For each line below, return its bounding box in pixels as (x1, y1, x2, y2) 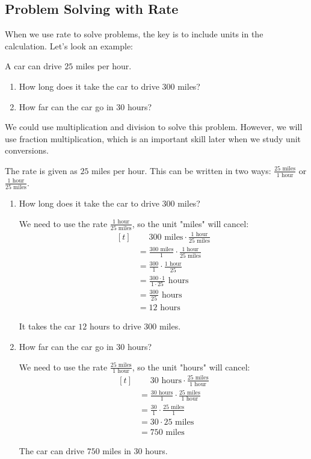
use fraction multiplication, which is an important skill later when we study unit (5, 132, 301, 145)
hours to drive (89, 320, 141, 333)
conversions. (5, 144, 49, 157)
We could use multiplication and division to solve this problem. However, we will (5, 120, 303, 133)
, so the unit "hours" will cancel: (132, 360, 250, 373)
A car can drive (5, 60, 62, 72)
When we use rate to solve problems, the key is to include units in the (5, 28, 263, 40)
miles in (102, 444, 131, 457)
